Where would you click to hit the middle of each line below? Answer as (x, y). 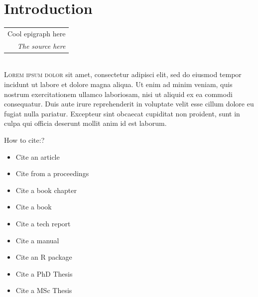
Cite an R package (44, 257)
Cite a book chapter (46, 190)
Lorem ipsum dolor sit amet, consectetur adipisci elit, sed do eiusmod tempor (123, 74)
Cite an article (38, 156)
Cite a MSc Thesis (44, 290)
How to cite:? (24, 140)
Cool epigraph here (37, 33)
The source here (41, 46)
